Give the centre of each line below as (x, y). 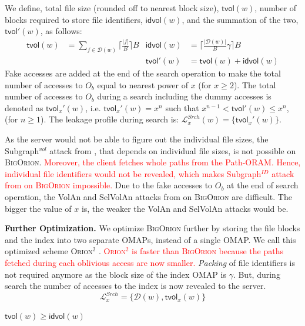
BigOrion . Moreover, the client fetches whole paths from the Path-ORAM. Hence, (153, 162)
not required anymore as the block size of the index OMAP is (115, 274)
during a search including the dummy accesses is (184, 96)
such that (182, 107)
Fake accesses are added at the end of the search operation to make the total (143, 73)
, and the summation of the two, (240, 19)
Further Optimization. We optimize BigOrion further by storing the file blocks (152, 228)
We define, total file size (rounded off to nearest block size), (112, 8)
